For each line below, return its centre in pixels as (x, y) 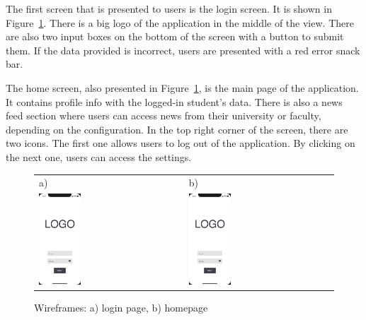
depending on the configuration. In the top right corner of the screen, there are (177, 129)
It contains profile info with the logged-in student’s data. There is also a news (174, 101)
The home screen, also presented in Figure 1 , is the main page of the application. (182, 87)
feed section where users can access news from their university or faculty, (164, 115)
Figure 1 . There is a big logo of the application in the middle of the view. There (180, 22)
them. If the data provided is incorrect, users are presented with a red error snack (183, 50)
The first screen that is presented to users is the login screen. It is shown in (169, 8)
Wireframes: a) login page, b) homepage (121, 307)
